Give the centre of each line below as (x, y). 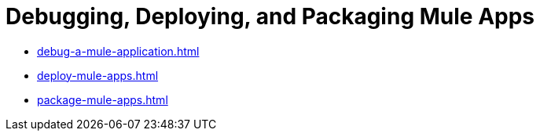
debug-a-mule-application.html (118, 51)
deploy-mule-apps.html (98, 75)
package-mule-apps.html (103, 99)
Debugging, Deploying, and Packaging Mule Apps (270, 16)
